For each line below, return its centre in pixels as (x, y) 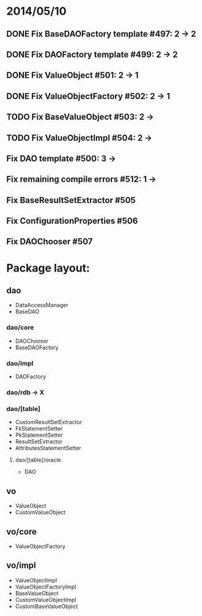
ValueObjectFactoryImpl (46, 587)
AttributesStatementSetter (48, 448)
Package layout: (48, 268)
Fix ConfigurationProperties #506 (72, 221)
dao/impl (20, 363)
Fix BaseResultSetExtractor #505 (71, 200)
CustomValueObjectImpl (46, 599)
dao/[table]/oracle (38, 460)
